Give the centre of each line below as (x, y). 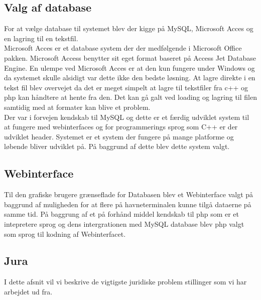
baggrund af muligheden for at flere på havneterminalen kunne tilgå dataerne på (128, 204)
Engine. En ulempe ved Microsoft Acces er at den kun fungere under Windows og (129, 67)
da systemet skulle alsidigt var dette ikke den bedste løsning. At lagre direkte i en (130, 78)
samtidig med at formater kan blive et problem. (77, 107)
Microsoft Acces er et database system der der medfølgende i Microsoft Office (123, 48)
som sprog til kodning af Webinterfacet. (65, 234)
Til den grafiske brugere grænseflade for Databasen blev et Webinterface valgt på (129, 194)
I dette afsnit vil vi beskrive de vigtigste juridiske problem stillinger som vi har (125, 282)
